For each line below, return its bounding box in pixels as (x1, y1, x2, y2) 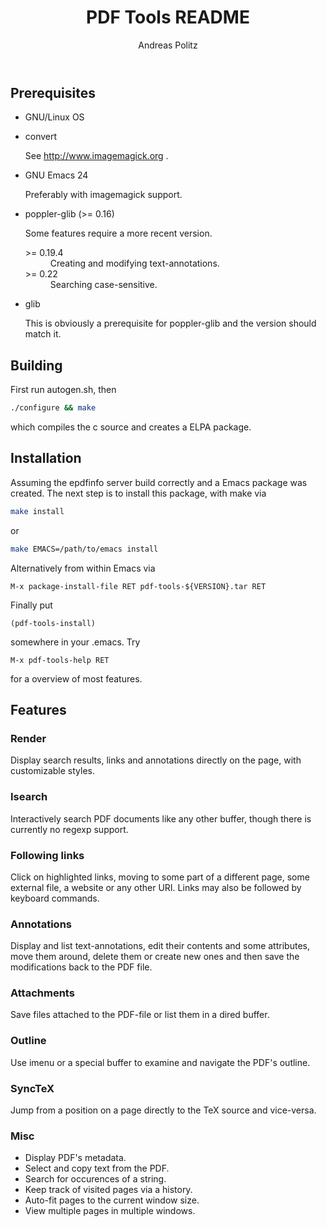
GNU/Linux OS (24, 111, 85, 123)
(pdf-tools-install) (10, 618, 97, 628)
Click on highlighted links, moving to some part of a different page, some (10, 871, 310, 883)
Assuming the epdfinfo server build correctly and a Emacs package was (10, 476, 308, 488)
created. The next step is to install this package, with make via (10, 487, 267, 499)
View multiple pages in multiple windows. (24, 1205, 196, 1217)
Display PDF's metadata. (24, 1152, 127, 1164)
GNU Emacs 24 (24, 169, 89, 181)
